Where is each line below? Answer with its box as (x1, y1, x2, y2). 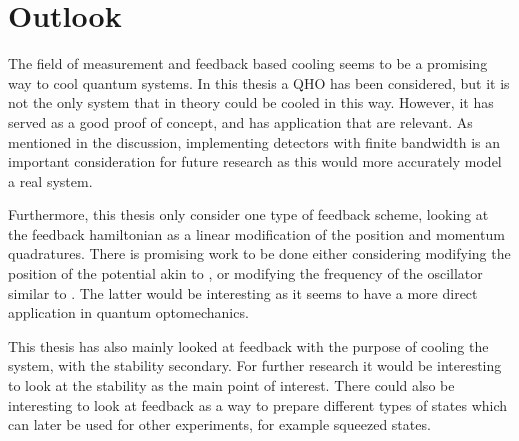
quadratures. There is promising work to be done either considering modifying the (8, 243, 511, 264)
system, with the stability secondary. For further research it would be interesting (8, 355, 502, 376)
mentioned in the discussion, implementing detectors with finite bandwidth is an (8, 131, 500, 152)
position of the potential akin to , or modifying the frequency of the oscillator (8, 263, 483, 284)
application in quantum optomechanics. (8, 302, 249, 323)
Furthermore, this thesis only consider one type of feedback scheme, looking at (8, 204, 489, 225)
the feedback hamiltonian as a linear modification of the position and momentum (8, 223, 505, 244)
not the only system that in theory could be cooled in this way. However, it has (8, 92, 494, 113)
